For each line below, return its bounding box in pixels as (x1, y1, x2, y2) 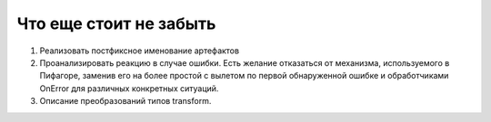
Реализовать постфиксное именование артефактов (39, 45, 240, 56)
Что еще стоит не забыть (16, 14, 216, 33)
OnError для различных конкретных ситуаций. (39, 82, 219, 94)
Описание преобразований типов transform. (39, 96, 212, 107)
